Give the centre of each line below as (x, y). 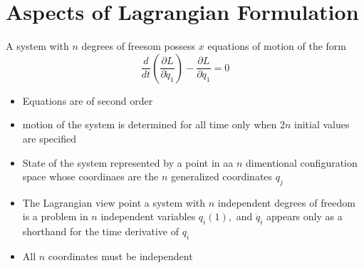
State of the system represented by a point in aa (128, 162)
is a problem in (55, 216)
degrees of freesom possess (139, 46)
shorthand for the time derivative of (100, 231)
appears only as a (304, 216)
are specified (49, 138)
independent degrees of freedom (286, 202)
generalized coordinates (222, 176)
